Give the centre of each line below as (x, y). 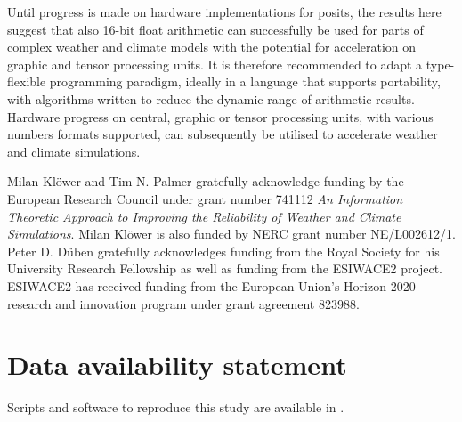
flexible (27, 81)
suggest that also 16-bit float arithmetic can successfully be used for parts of (215, 29)
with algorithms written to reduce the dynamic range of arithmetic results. (211, 98)
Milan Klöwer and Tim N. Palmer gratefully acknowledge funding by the (206, 181)
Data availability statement (177, 365)
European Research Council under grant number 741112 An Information (205, 198)
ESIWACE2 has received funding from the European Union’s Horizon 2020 (211, 285)
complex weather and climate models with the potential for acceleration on (212, 47)
